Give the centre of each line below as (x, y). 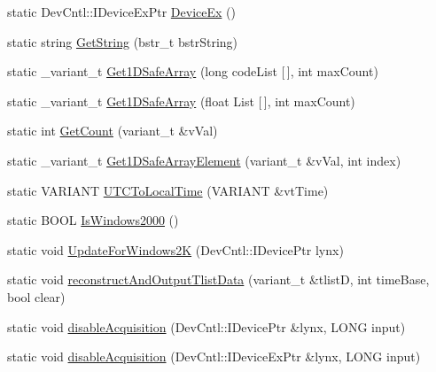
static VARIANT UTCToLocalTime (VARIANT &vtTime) (168, 190)
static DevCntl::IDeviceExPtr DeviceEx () (121, 12)
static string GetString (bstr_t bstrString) (123, 41)
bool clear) (36, 296)
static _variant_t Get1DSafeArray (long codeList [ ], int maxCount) (193, 71)
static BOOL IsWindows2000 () (93, 220)
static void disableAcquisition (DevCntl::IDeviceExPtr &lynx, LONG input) (214, 356)
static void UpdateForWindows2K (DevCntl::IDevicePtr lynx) (175, 249)
